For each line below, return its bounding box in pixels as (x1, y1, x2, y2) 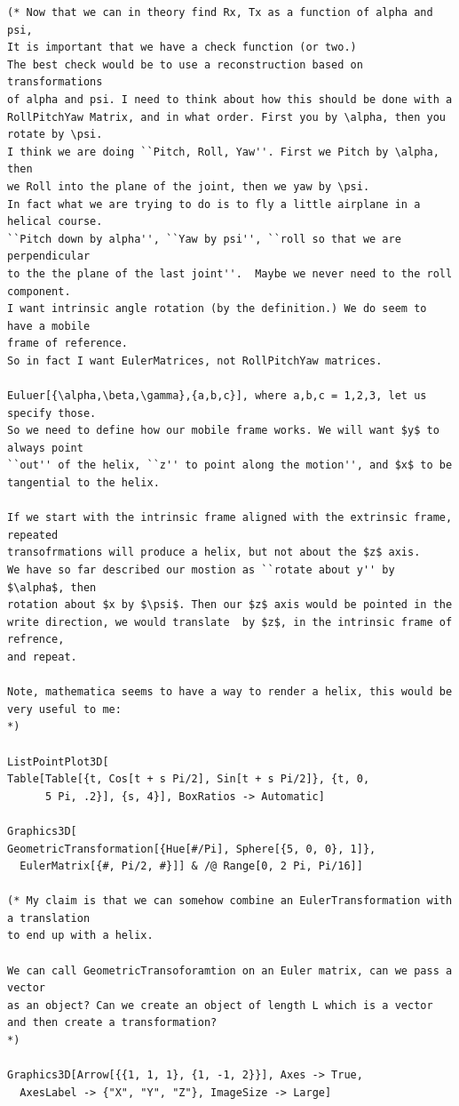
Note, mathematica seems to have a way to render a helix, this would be (7, 685, 453, 699)
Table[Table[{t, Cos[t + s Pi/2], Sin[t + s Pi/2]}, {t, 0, (7, 773, 370, 786)
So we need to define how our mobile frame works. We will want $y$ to (7, 424, 439, 437)
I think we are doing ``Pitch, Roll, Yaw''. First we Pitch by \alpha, (7, 145, 439, 158)
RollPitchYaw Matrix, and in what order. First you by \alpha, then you (7, 110, 446, 124)
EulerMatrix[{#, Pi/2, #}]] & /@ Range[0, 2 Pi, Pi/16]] (20, 860, 363, 873)
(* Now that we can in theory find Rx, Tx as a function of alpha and (7, 6, 433, 19)
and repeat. (7, 650, 77, 663)
